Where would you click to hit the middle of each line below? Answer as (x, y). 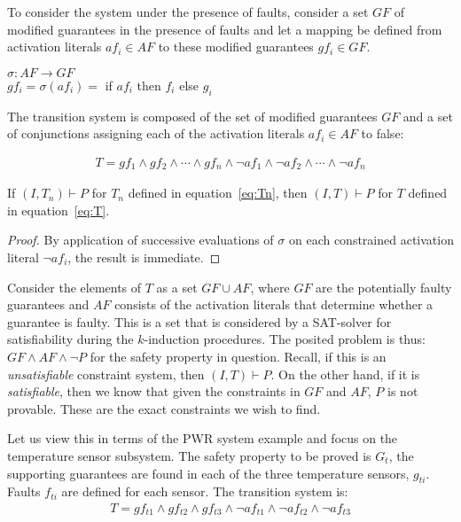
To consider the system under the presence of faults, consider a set (188, 12)
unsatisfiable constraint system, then (106, 374)
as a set (177, 287)
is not (403, 391)
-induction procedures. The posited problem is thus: (285, 339)
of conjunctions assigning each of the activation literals (156, 133)
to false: (383, 133)
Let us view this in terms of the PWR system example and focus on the (203, 438)
